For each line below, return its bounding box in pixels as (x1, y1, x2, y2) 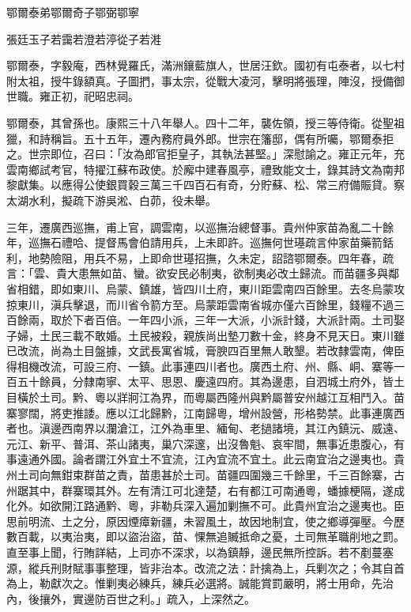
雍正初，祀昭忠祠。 (39, 88, 139, 104)
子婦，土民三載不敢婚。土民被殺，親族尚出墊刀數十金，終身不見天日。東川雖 (6, 327, 405, 343)
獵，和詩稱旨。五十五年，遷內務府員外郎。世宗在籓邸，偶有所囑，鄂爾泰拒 (6, 130, 394, 146)
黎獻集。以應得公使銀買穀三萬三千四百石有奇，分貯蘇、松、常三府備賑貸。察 (6, 176, 405, 193)
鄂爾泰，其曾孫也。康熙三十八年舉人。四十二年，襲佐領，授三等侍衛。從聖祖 (6, 114, 405, 130)
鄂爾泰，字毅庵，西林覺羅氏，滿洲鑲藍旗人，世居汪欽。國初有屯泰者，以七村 (6, 57, 405, 74)
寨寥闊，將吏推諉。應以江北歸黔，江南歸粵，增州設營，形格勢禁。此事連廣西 (6, 404, 405, 421)
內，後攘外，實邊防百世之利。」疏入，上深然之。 (6, 590, 255, 606)
